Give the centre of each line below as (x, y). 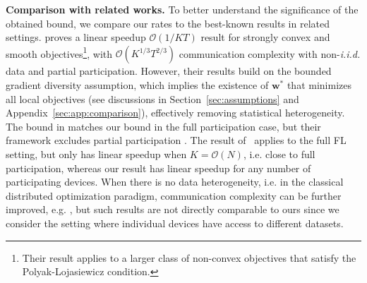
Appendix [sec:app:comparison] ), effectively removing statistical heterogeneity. (175, 113)
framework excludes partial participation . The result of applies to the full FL (176, 140)
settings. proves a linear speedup (76, 37)
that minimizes (319, 85)
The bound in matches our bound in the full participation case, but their (163, 126)
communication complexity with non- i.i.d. (270, 53)
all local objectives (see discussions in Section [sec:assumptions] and (152, 98)
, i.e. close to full (279, 154)
